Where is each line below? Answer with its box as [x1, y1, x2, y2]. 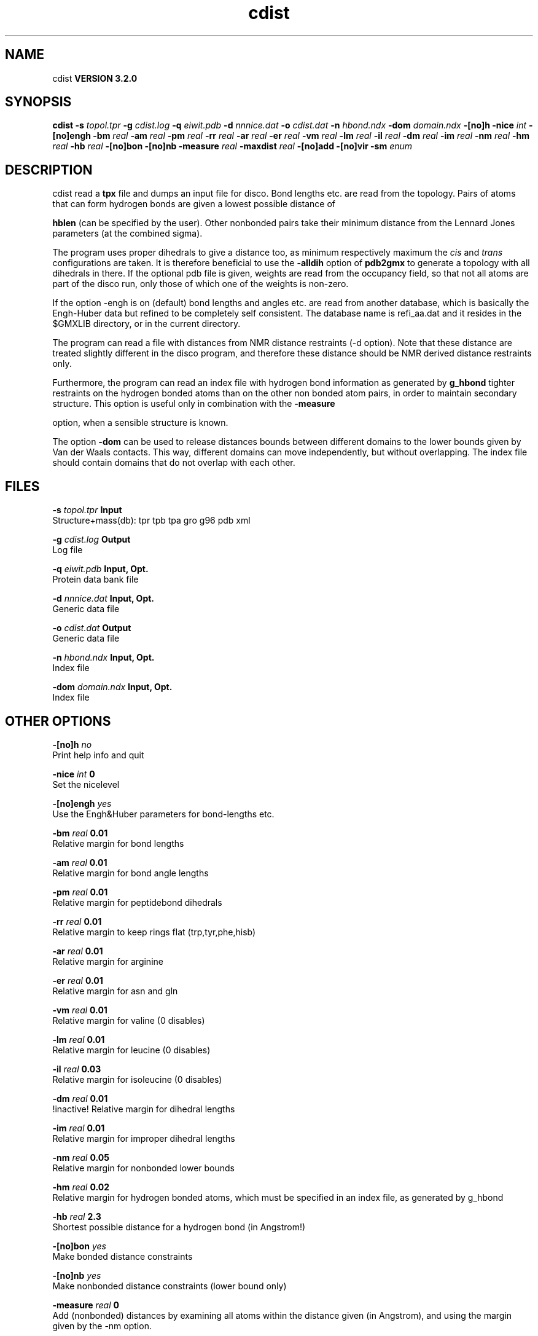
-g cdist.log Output [52, 534, 131, 545]
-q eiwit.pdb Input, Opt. [52, 564, 149, 575]
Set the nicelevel [52, 779, 120, 790]
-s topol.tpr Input [52, 505, 122, 516]
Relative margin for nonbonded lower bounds [52, 1162, 235, 1173]
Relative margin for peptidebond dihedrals [52, 897, 222, 908]
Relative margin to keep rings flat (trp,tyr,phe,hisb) [52, 926, 256, 937]
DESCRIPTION [5, 162, 93, 178]
